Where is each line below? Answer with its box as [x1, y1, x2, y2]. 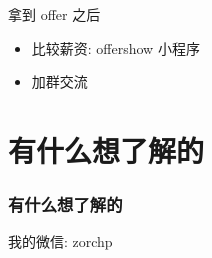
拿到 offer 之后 [8, 4, 101, 24]
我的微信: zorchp [8, 231, 113, 252]
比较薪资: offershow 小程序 [31, 37, 200, 58]
